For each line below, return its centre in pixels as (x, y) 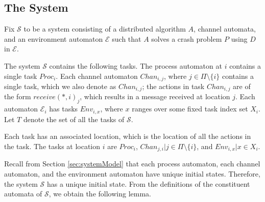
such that (127, 38)
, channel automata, (225, 29)
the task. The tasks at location (52, 146)
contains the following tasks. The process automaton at (136, 65)
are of (242, 86)
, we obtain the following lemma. (100, 194)
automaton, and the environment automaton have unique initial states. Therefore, (132, 173)
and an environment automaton (54, 38)
